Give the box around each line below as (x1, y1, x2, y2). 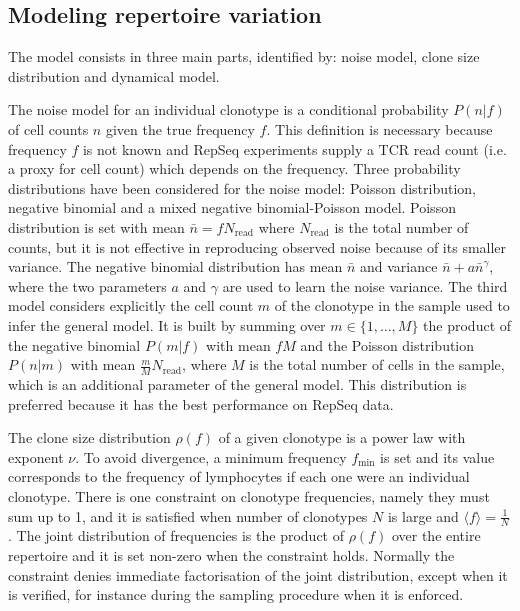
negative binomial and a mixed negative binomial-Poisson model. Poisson (8, 197, 456, 218)
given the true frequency (105, 118, 255, 139)
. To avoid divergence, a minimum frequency (75, 446, 347, 467)
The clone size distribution (8, 427, 171, 448)
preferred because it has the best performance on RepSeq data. (8, 393, 394, 414)
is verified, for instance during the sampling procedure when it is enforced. (8, 584, 464, 605)
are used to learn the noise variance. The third (222, 275, 508, 296)
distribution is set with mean (8, 216, 185, 237)
